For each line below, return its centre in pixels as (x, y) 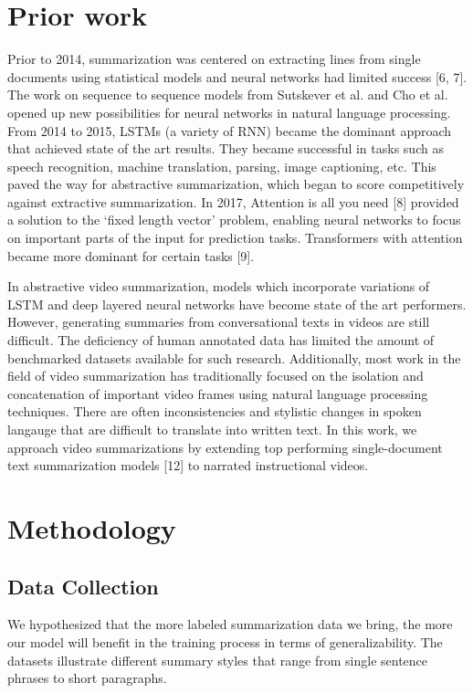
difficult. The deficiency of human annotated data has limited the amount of (221, 340)
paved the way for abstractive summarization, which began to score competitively (236, 184)
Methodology (92, 527)
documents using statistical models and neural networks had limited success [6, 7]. (237, 76)
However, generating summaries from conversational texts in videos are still (219, 322)
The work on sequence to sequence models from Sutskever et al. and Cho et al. (228, 94)
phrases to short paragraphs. (87, 678)
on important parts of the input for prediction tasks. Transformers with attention (235, 238)
